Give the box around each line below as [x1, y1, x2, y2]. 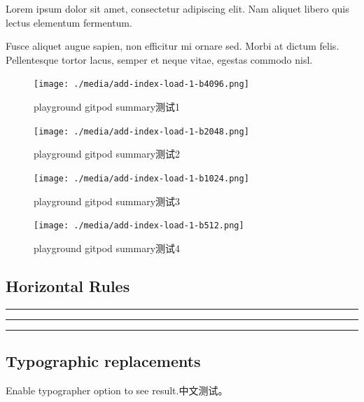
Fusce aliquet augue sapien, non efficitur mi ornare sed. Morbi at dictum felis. [6, 39, 339, 53]
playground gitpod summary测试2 [34, 146, 181, 161]
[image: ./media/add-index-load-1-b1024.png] [34, 173, 249, 183]
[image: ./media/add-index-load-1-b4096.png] [34, 79, 249, 90]
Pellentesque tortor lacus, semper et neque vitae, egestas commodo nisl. [6, 52, 313, 67]
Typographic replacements [6, 349, 201, 371]
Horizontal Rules [6, 275, 130, 296]
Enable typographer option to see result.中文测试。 [6, 382, 228, 397]
